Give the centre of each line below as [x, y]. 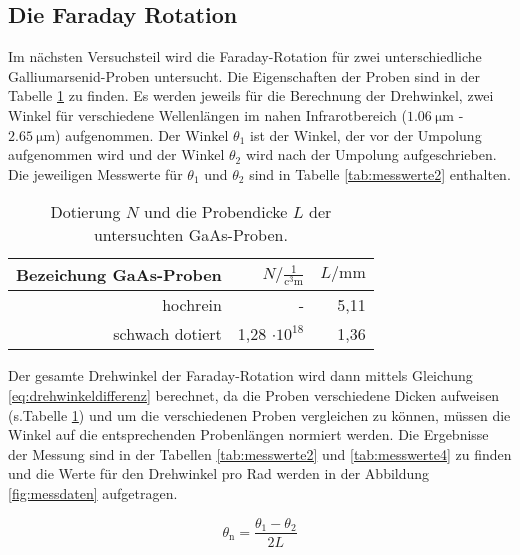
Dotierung [85, 212]
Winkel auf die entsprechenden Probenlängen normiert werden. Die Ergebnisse [248, 434]
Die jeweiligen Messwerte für [95, 173]
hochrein [192, 305]
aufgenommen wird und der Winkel [116, 154]
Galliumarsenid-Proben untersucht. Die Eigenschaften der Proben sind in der [244, 75]
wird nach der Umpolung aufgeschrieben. [371, 154]
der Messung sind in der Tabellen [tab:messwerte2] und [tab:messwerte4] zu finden [260, 453]
